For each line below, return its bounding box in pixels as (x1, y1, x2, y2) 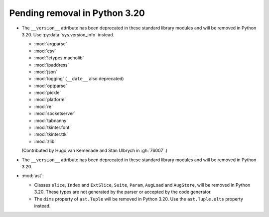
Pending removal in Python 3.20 (9, 7, 145, 18)
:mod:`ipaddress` (34, 62, 69, 68)
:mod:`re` (34, 104, 53, 109)
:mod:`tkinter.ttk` (34, 131, 68, 137)
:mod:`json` (34, 69, 57, 75)
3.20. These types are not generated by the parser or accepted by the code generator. (34, 189, 212, 195)
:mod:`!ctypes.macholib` (34, 55, 84, 61)
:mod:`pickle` (34, 90, 61, 96)
